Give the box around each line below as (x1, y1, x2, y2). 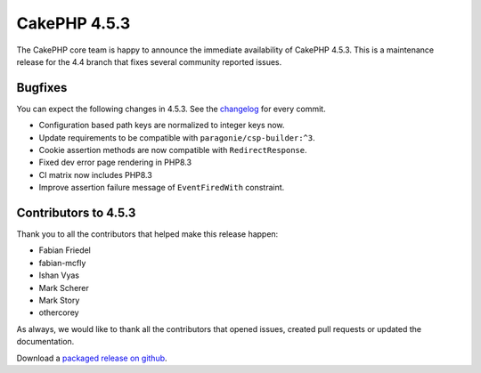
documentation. (16, 337, 75, 347)
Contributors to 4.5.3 (16, 206, 136, 220)
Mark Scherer (38, 282, 89, 293)
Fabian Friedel (38, 245, 91, 255)
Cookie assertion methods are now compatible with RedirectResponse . (38, 145, 307, 156)
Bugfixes (16, 80, 68, 95)
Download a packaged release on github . (16, 353, 168, 363)
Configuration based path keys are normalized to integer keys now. (38, 120, 285, 131)
